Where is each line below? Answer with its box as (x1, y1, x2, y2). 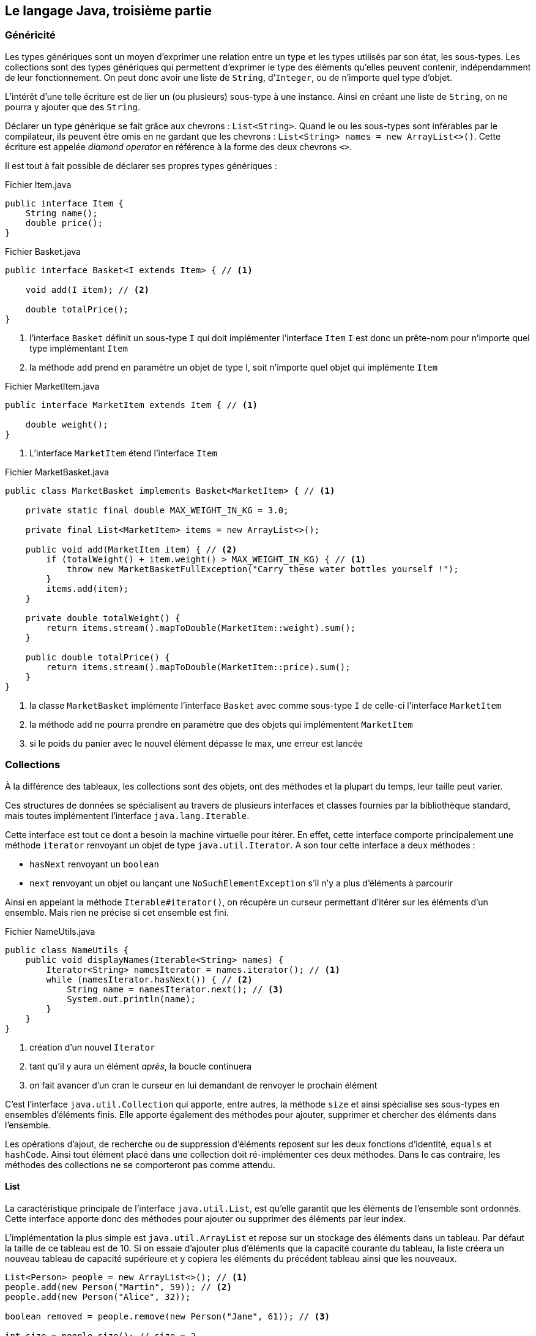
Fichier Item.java (5, 179, 72, 190)
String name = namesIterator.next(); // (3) (67, 984, 284, 994)
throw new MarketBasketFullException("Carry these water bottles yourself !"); (67, 564, 459, 574)
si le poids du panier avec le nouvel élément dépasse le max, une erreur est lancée (29, 738, 363, 749)
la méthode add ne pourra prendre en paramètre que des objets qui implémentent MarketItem (29, 719, 413, 730)
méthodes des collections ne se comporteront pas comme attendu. (5, 1159, 276, 1170)
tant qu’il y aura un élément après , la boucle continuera (29, 1060, 252, 1071)
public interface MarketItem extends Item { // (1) (5, 399, 258, 410)
